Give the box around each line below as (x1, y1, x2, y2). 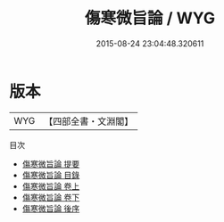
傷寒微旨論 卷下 (21, 192, 80, 202)
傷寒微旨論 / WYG (84, 8, 216, 29)
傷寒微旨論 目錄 (21, 169, 80, 180)
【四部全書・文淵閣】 (44, 115, 134, 127)
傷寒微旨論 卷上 (21, 180, 80, 192)
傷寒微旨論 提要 (21, 158, 80, 169)
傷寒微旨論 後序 (21, 202, 80, 214)
